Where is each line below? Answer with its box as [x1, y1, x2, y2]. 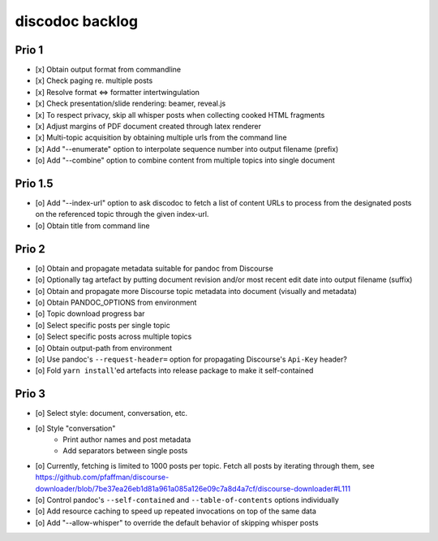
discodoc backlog [15, 12, 138, 30]
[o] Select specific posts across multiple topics [35, 331, 192, 341]
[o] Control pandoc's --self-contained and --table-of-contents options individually [35, 495, 340, 504]
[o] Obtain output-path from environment [35, 343, 173, 353]
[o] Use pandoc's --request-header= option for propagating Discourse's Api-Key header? [35, 354, 348, 364]
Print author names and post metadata [62, 435, 191, 444]
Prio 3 [15, 387, 46, 401]
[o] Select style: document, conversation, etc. [35, 409, 188, 418]
